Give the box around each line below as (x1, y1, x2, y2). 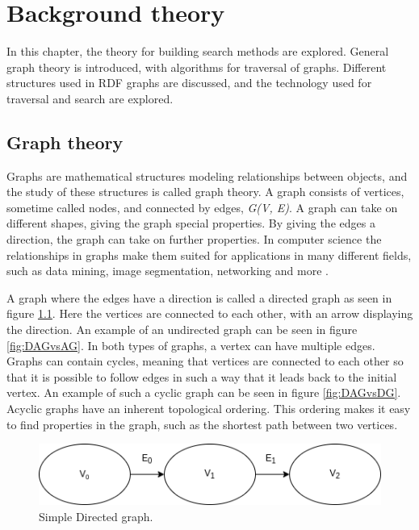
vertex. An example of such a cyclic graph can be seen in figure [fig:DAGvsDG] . (6, 384, 401, 401)
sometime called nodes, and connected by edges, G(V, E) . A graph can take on (6, 198, 398, 215)
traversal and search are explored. (6, 90, 174, 106)
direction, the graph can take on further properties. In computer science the (6, 231, 382, 248)
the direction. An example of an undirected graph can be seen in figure (6, 321, 358, 338)
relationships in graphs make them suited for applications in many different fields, (6, 246, 412, 263)
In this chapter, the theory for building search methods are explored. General (6, 43, 389, 60)
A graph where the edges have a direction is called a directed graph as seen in (6, 289, 392, 306)
